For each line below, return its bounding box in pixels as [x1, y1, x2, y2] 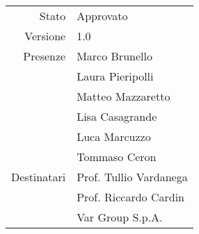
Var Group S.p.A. [77, 209, 163, 225]
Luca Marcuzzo [77, 128, 151, 144]
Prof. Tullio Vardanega [77, 169, 188, 185]
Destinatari [11, 169, 66, 185]
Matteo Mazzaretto [77, 88, 170, 104]
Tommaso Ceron [77, 149, 157, 165]
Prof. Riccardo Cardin [77, 189, 184, 205]
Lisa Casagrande [77, 108, 157, 124]
